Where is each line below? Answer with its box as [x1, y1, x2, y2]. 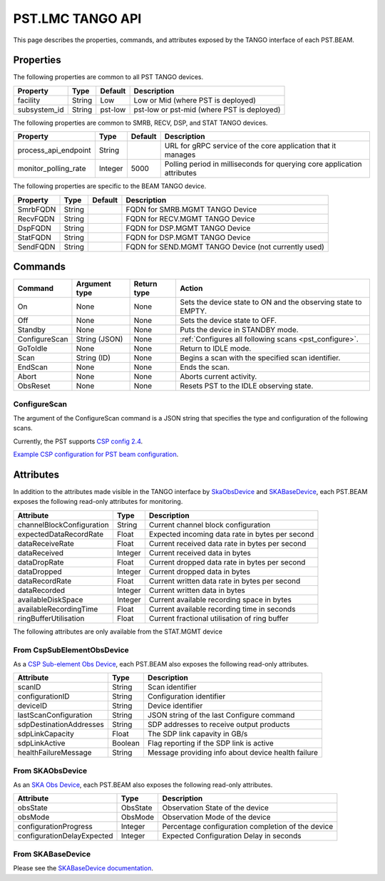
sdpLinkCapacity [17, 729, 75, 739]
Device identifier [147, 701, 203, 711]
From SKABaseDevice [13, 849, 91, 859]
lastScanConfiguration [17, 710, 93, 720]
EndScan [17, 362, 48, 372]
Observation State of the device [162, 803, 269, 813]
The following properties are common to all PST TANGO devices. [13, 73, 203, 81]
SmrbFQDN [17, 204, 56, 214]
